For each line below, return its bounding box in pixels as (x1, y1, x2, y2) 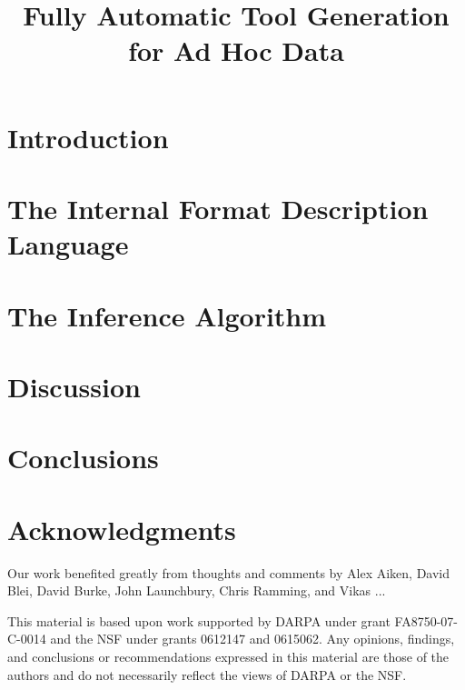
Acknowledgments (7, 510, 236, 547)
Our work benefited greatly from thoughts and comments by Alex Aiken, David (7, 563, 450, 582)
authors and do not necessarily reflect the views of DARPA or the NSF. (7, 665, 407, 684)
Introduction (7, 118, 169, 155)
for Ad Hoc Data (128, 32, 344, 69)
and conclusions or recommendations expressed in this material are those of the (7, 646, 450, 665)
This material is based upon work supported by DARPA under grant (7, 611, 391, 630)
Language (7, 225, 129, 263)
